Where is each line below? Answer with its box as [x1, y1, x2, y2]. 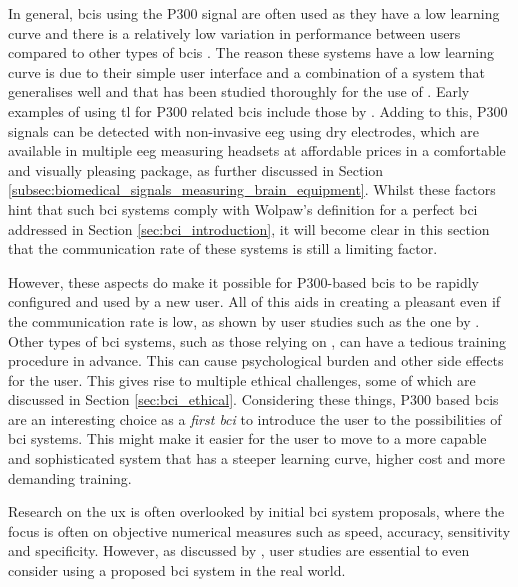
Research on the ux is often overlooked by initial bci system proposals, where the [8, 501, 505, 522]
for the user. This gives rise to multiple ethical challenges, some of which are [8, 369, 476, 390]
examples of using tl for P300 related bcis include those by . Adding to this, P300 [8, 100, 508, 121]
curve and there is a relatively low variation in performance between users [8, 22, 461, 43]
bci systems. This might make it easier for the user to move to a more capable [8, 428, 487, 449]
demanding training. [8, 467, 132, 488]
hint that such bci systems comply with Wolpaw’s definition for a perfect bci [8, 198, 478, 219]
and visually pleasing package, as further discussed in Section [8, 159, 384, 180]
